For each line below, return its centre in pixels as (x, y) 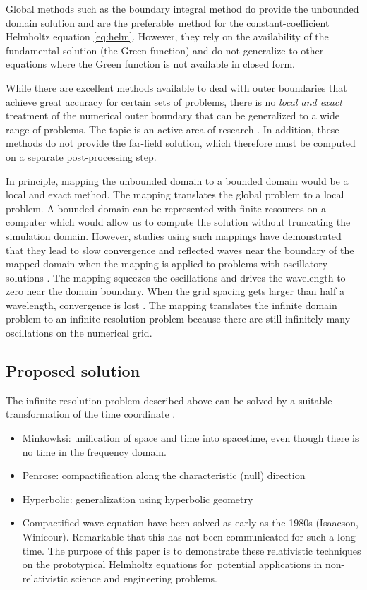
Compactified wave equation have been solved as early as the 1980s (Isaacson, (190, 523)
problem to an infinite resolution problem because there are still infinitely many (178, 319)
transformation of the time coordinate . (91, 414)
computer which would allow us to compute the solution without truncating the (178, 222)
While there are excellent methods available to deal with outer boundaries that (176, 87)
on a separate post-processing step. (81, 156)
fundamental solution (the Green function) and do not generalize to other (165, 50)
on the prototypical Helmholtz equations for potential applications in (172, 564)
